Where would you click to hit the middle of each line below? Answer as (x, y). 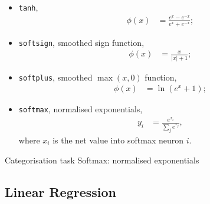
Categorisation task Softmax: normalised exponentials (102, 160)
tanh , (28, 7)
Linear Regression (60, 191)
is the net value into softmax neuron (118, 140)
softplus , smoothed (55, 77)
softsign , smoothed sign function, (81, 42)
